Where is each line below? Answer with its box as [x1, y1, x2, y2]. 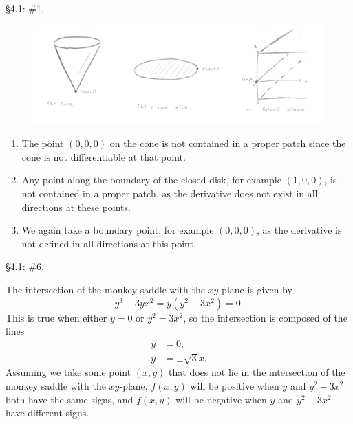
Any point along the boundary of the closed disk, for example [21, 172, 281, 187]
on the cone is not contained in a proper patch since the [109, 136, 346, 150]
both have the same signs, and [6, 392, 133, 406]
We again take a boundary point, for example [21, 223, 214, 237]
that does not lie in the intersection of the [169, 365, 345, 379]
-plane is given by [218, 282, 292, 297]
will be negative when [175, 392, 267, 406]
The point [21, 136, 64, 150]
